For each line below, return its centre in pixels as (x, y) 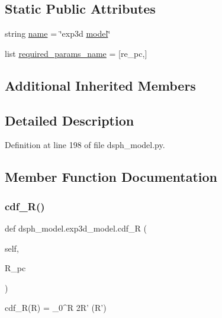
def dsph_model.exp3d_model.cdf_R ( (76, 228)
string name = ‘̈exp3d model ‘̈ (58, 33)
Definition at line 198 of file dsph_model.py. (85, 145)
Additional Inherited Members (100, 85)
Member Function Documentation (111, 177)
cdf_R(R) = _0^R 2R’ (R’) (56, 308)
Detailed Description (70, 120)
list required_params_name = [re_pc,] (76, 53)
